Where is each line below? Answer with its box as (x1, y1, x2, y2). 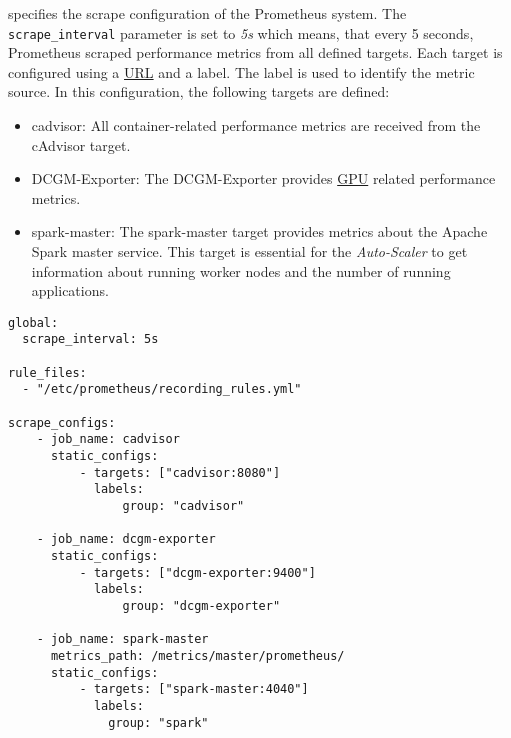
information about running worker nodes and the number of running (31, 260, 451, 281)
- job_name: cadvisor (36, 432, 180, 447)
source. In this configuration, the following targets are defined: (8, 81, 390, 102)
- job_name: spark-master (36, 632, 209, 647)
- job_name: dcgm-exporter (36, 532, 216, 547)
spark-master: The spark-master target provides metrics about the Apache (31, 221, 488, 242)
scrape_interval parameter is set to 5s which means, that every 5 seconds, (8, 22, 474, 43)
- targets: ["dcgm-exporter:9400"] (79, 565, 316, 580)
